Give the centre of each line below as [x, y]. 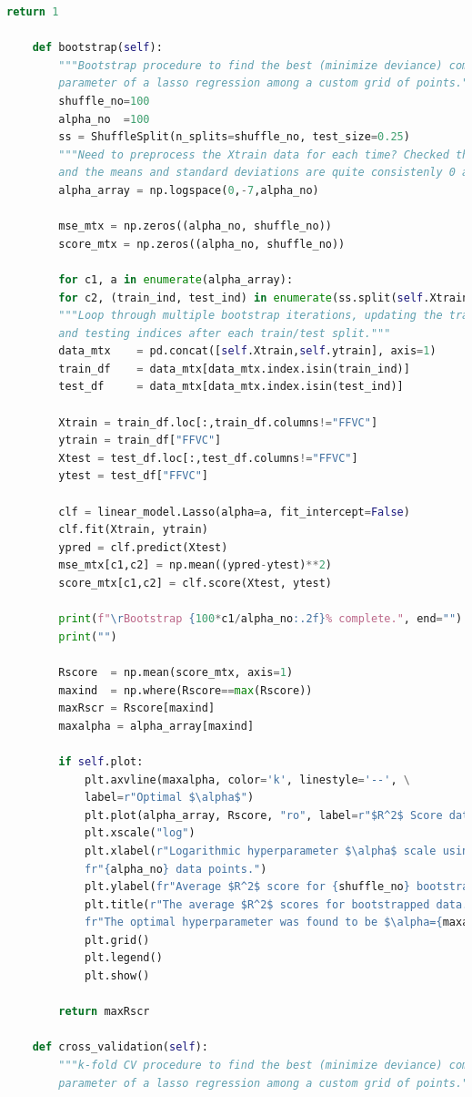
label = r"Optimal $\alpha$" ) [169, 798]
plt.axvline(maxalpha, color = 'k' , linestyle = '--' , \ [247, 779]
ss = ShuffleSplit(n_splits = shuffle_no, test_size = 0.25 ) [234, 137]
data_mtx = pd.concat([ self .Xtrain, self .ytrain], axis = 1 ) [247, 351]
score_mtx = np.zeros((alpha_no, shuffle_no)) [202, 244]
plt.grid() [117, 940]
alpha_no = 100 [104, 119]
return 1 [33, 12]
